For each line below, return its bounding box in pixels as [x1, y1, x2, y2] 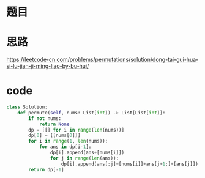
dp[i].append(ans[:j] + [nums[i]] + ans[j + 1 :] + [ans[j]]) [61, 161, 199, 167]
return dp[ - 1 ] [28, 166, 64, 172]
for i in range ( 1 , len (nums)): [28, 138, 108, 144]
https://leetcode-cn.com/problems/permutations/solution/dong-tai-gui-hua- [6, 56, 199, 64]
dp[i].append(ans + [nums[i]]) [50, 150, 124, 156]
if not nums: [28, 115, 62, 122]
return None [39, 121, 70, 127]
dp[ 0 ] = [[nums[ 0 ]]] [28, 132, 81, 139]
